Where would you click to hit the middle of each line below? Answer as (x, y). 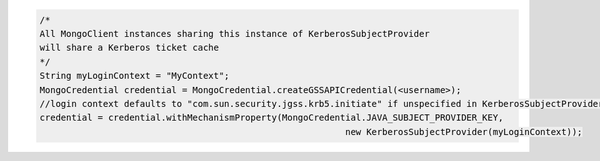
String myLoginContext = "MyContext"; (134, 76)
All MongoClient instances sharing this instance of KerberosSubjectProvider (234, 33)
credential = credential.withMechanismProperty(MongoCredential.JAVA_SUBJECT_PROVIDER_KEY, (271, 118)
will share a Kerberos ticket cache (129, 48)
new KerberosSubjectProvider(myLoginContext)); (464, 131)
